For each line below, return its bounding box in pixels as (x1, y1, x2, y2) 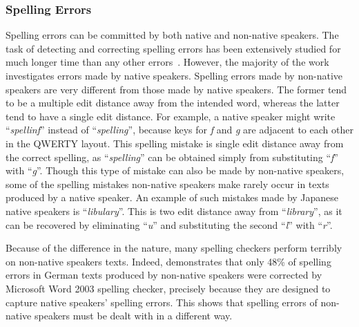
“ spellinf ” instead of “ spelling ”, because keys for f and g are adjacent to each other (6, 122, 353, 137)
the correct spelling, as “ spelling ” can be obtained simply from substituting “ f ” (6, 149, 338, 164)
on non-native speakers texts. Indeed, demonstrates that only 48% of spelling (6, 254, 331, 268)
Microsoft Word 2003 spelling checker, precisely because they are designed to (6, 281, 331, 295)
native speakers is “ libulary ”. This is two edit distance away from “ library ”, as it (6, 203, 342, 218)
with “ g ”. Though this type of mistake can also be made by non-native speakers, (6, 163, 345, 178)
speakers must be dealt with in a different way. (34, 308, 233, 323)
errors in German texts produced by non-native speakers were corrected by (6, 268, 322, 282)
